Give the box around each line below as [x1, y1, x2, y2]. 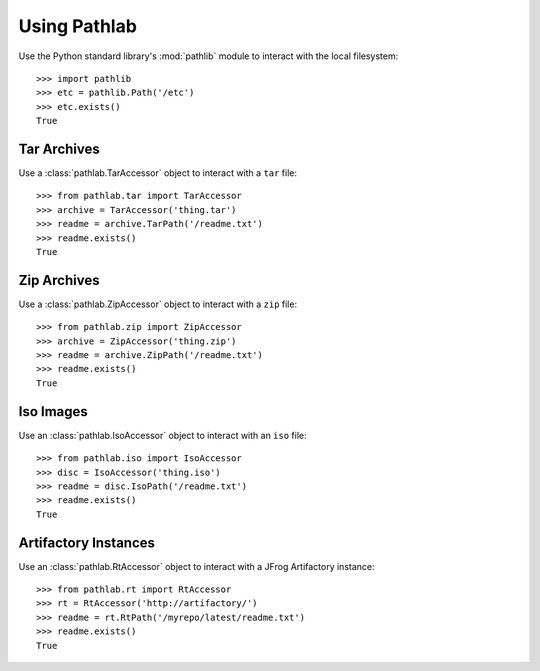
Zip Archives [18, 271, 100, 289]
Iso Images [18, 403, 89, 420]
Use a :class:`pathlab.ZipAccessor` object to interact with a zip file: [18, 298, 298, 310]
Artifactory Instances [18, 534, 155, 551]
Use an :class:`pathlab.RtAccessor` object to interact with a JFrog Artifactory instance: [18, 560, 375, 572]
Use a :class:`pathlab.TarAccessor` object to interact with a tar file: [18, 167, 298, 179]
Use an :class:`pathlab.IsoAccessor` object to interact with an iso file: [18, 429, 307, 441]
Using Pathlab [18, 15, 137, 37]
